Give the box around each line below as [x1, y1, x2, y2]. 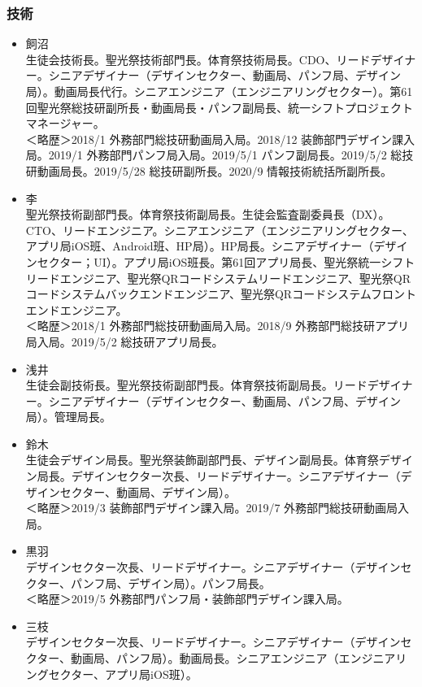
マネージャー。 [25, 115, 105, 132]
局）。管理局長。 [25, 408, 111, 425]
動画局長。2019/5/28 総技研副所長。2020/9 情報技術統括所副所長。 [37, 162, 393, 179]
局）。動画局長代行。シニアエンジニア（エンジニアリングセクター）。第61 [25, 83, 413, 99]
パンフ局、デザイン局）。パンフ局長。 [71, 574, 271, 591]
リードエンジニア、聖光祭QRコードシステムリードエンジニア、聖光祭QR [25, 269, 411, 286]
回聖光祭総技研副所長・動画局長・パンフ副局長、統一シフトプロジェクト [25, 98, 414, 115]
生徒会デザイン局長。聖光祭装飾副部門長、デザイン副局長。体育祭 [25, 451, 379, 468]
